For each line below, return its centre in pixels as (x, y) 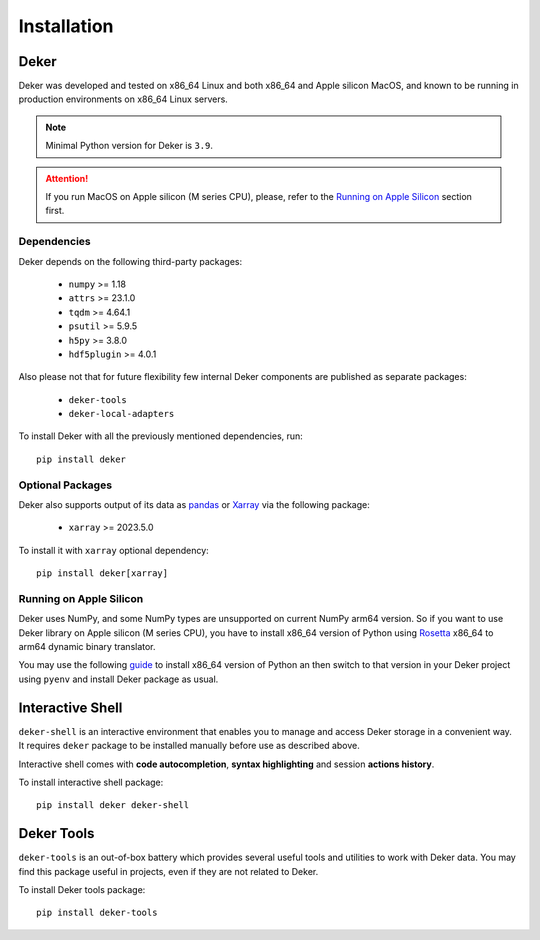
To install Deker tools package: (82, 890)
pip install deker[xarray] (102, 573)
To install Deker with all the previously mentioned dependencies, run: (161, 436)
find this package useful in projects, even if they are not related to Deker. (168, 871)
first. (55, 211)
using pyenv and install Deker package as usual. (118, 679)
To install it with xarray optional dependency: (113, 550)
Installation (66, 26)
